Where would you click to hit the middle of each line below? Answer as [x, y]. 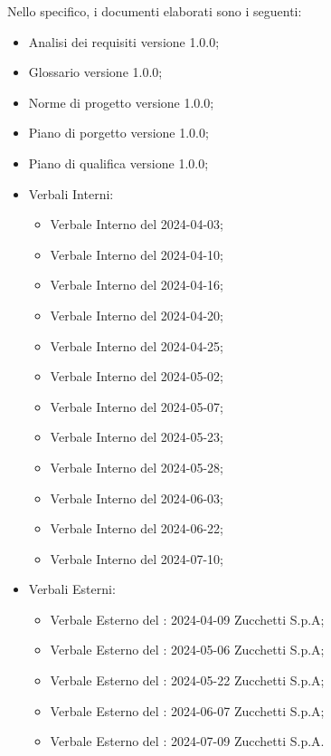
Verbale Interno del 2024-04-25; [137, 345]
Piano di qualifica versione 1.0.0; [118, 163]
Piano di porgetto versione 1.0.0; [118, 133]
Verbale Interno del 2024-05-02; [137, 376]
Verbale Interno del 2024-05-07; [137, 406]
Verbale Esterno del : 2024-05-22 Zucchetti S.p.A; [187, 680]
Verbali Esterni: [72, 589]
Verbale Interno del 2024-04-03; [137, 224]
